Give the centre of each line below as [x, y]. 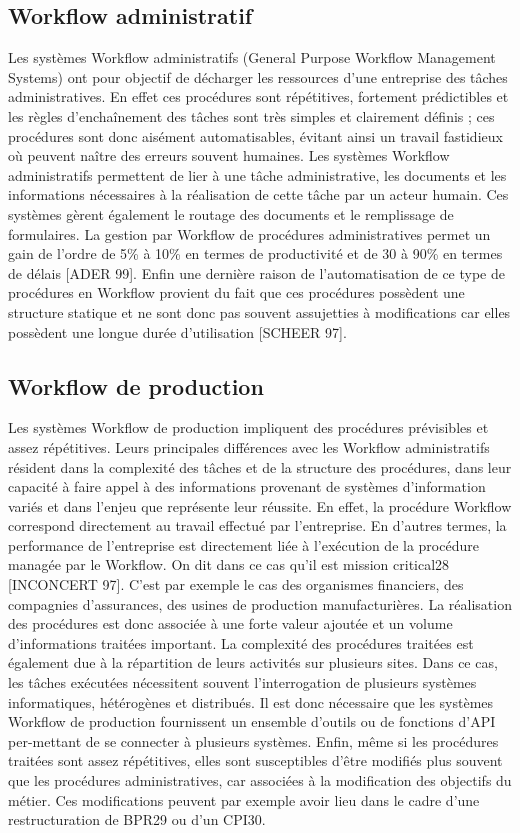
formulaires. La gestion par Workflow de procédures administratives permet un [249, 233]
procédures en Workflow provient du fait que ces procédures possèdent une [236, 292]
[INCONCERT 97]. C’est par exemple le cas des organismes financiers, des [236, 584]
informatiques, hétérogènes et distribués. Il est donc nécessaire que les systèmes [251, 701]
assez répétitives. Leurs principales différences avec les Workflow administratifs [249, 446]
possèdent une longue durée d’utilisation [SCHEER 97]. [177, 331]
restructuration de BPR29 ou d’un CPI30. [137, 819]
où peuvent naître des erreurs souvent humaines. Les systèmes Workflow [229, 155]
